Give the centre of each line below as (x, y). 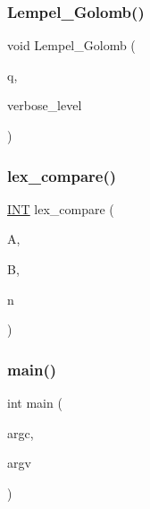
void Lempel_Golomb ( (71, 45)
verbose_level (45, 105)
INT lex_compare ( (61, 208)
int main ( (35, 402)
